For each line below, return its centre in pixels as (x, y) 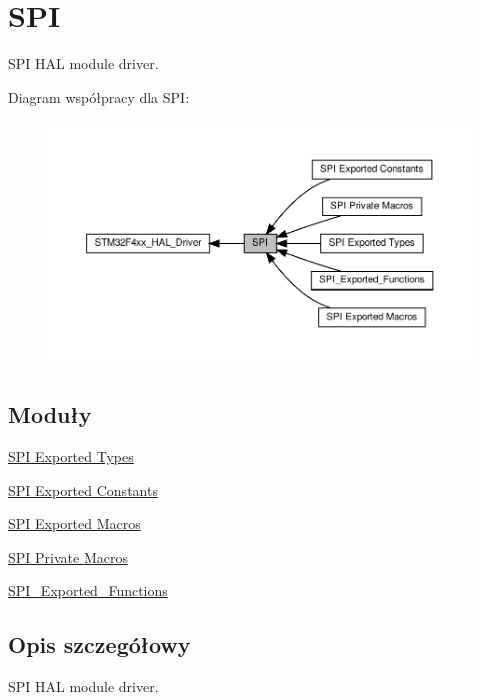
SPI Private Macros (68, 556)
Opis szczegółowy (99, 644)
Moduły (50, 414)
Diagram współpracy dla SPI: (99, 96)
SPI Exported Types (71, 455)
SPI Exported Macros (74, 523)
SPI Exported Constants (83, 489)
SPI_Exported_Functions (88, 590)
